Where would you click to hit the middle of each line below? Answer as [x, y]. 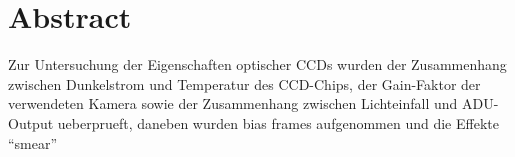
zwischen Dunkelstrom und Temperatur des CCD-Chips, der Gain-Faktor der [244, 83]
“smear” [33, 142]
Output [31, 122]
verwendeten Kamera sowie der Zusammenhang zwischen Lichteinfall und [233, 103]
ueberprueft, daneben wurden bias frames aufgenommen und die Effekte [278, 122]
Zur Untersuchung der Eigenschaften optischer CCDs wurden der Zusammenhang [257, 64]
